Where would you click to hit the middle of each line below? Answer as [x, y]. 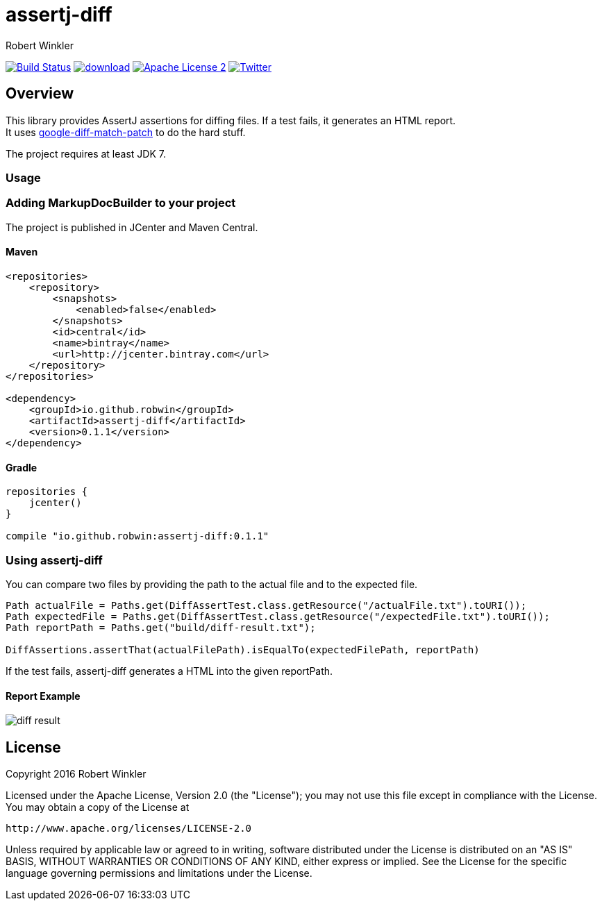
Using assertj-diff [54, 560]
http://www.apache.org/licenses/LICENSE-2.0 [129, 828]
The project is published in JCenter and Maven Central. [132, 227]
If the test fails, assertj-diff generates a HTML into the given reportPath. [169, 671]
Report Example [43, 696]
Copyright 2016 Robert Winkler [76, 773]
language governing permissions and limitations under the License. [159, 873]
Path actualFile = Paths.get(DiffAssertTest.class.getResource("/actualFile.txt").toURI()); [266, 605]
